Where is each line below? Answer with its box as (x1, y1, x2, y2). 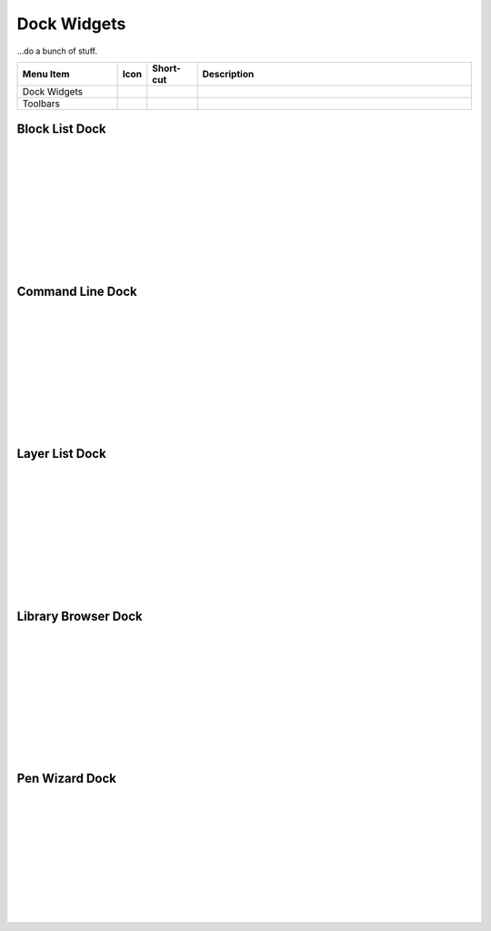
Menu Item (22, 67, 70, 80)
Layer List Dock (16, 446, 106, 461)
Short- (151, 62, 182, 75)
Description (202, 67, 255, 80)
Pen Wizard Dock (16, 771, 117, 786)
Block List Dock (16, 121, 106, 137)
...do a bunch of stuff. (16, 46, 97, 56)
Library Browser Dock (16, 608, 143, 623)
